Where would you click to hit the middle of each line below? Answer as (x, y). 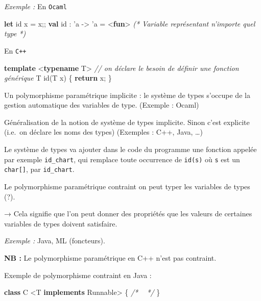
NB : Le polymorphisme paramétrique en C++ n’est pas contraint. (110, 257)
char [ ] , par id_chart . (39, 169)
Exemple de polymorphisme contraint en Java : (78, 275)
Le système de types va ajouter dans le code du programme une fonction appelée (130, 149)
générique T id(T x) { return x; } (58, 78)
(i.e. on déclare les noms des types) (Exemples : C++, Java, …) (103, 132)
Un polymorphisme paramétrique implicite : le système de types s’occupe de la (127, 95)
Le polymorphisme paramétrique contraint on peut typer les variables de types (127, 186)
